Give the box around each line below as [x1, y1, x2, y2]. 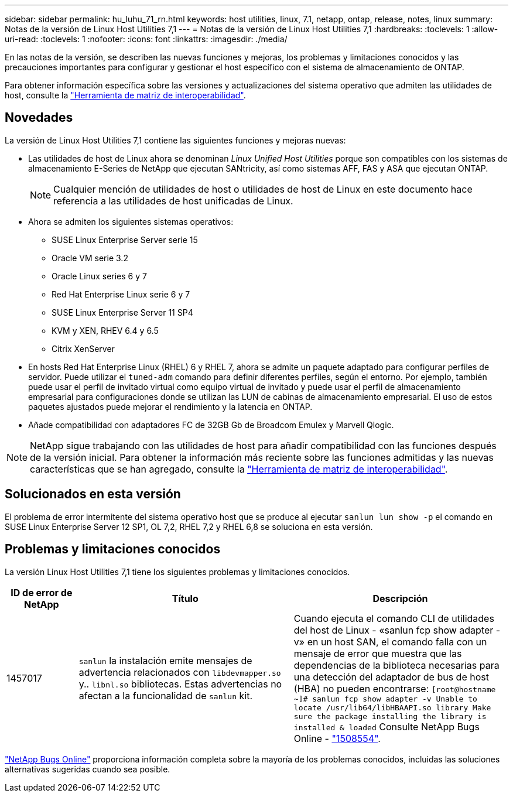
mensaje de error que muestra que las [293, 647, 462, 659]
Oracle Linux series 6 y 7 [52, 271, 147, 281]
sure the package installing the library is [293, 712, 487, 721]
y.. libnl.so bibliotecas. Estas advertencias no [78, 678, 282, 690]
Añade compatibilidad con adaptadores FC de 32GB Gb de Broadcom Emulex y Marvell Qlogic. [28, 419, 394, 430]
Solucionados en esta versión [5, 487, 181, 502]
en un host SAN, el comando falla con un [307, 635, 487, 648]
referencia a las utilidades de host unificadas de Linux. [53, 194, 293, 207]
